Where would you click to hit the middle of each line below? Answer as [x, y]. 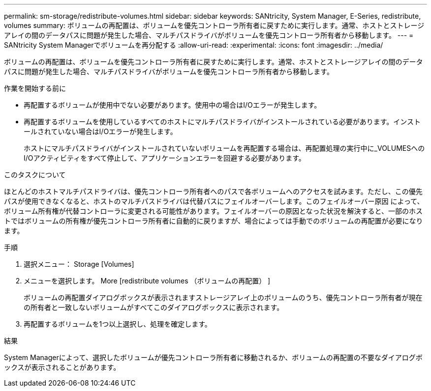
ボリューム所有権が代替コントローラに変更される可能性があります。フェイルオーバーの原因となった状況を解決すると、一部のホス [214, 211]
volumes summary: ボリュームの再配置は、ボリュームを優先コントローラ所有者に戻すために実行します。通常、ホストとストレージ [214, 25]
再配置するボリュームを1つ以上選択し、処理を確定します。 [118, 324]
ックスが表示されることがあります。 [62, 367]
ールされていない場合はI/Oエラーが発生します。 [100, 131]
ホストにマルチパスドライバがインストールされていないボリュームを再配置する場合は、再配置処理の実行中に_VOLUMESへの [224, 148]
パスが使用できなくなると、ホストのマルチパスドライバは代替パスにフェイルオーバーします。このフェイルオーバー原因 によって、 [214, 201]
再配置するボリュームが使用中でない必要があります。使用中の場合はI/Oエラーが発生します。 [172, 105]
